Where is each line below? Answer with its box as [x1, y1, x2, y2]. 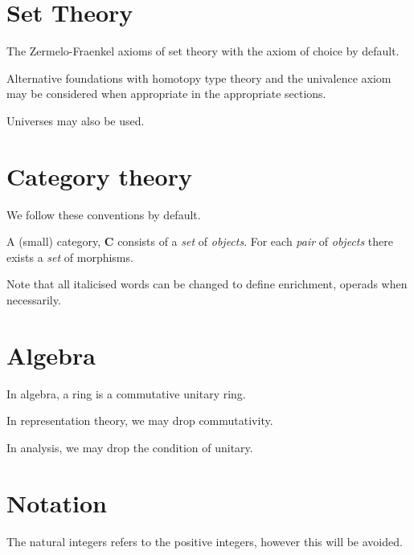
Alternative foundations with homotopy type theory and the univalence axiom [6, 69, 391, 86]
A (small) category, [6, 233, 101, 250]
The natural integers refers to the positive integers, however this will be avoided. [6, 533, 403, 549]
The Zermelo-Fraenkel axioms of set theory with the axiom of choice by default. [6, 43, 400, 59]
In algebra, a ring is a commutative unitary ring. [6, 385, 246, 402]
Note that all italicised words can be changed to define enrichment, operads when [6, 275, 408, 292]
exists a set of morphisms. [6, 248, 133, 265]
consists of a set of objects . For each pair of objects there [117, 233, 394, 250]
